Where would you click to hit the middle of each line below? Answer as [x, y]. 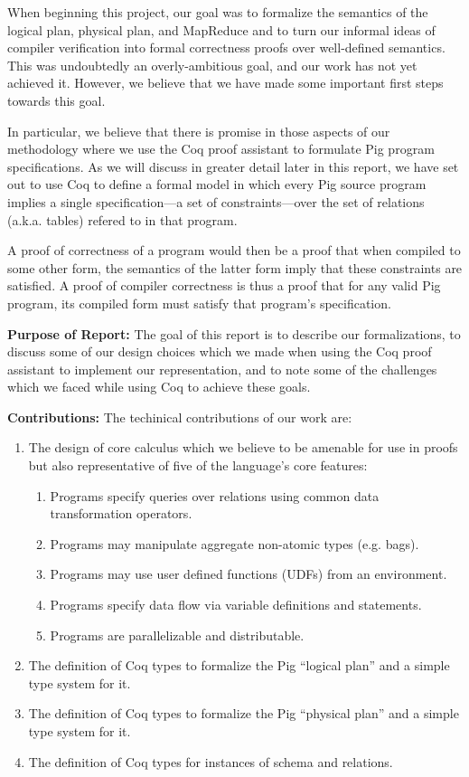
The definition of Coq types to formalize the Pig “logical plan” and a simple [239, 665]
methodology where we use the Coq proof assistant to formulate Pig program [221, 149]
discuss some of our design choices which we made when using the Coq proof [220, 351]
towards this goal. [56, 100]
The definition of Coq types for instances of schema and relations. [211, 761]
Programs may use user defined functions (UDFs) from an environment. [249, 574]
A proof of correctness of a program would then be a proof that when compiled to [234, 250]
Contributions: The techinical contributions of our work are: [180, 417]
